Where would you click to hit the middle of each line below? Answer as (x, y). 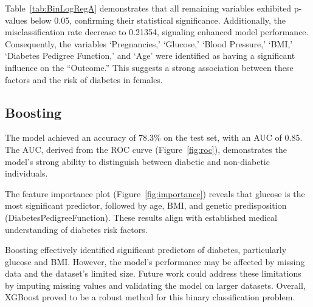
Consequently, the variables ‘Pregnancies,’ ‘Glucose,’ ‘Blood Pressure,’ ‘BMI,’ (149, 43)
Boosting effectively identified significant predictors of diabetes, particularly (146, 250)
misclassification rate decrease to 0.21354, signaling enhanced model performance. (157, 32)
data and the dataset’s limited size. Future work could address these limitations (153, 273)
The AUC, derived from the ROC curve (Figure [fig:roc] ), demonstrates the (146, 149)
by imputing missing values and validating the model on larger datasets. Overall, (155, 285)
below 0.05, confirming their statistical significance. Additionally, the (158, 20)
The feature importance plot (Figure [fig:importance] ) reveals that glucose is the (155, 193)
